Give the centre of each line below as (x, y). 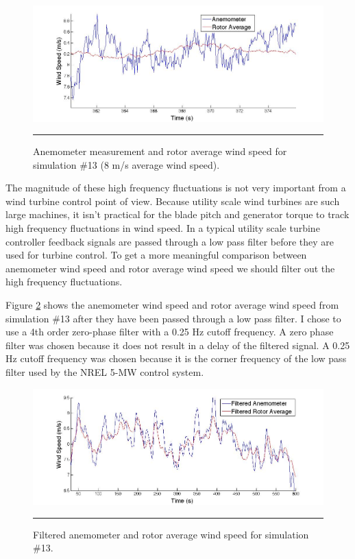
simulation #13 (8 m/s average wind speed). (126, 164)
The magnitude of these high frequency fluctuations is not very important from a (176, 188)
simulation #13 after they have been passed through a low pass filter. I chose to (173, 318)
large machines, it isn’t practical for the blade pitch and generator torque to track (177, 214)
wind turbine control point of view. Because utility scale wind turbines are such (173, 201)
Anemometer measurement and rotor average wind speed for (160, 151)
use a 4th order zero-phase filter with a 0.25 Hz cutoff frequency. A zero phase (170, 332)
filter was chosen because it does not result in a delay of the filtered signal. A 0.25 (178, 345)
